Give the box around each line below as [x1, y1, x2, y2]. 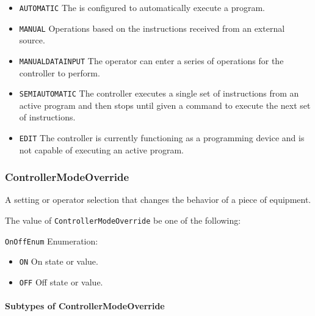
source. [19, 34, 45, 46]
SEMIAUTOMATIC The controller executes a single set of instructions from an [19, 87, 299, 100]
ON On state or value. [19, 255, 98, 268]
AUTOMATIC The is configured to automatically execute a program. [19, 1, 265, 13]
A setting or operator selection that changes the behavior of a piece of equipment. [5, 193, 311, 206]
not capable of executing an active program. [19, 143, 184, 156]
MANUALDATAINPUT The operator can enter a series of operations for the [19, 54, 284, 67]
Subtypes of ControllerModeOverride [5, 299, 165, 312]
